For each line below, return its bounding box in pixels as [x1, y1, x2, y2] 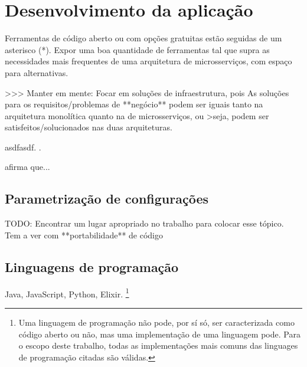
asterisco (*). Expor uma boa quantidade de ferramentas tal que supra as [5, 43, 270, 55]
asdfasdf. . [5, 140, 41, 153]
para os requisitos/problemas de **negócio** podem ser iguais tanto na [5, 98, 263, 110]
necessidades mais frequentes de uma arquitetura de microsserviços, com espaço [5, 55, 292, 67]
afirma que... [5, 160, 50, 173]
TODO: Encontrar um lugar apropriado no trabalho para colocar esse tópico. [5, 217, 284, 230]
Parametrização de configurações [5, 189, 208, 208]
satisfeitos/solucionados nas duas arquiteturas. [5, 121, 172, 133]
